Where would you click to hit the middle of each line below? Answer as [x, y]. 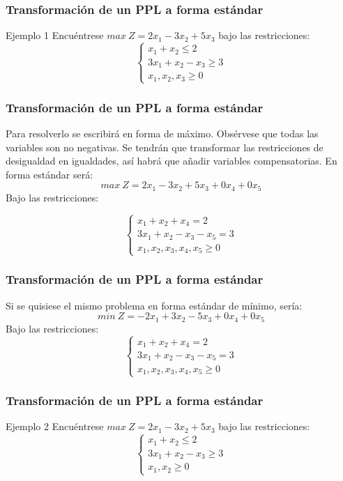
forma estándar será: [49, 174]
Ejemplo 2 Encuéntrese [55, 426]
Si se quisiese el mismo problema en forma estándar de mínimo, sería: [154, 305]
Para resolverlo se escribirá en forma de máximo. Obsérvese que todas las [162, 133]
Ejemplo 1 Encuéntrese [55, 35]
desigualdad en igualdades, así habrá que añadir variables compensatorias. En [171, 161]
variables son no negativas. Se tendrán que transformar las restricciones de [165, 147]
